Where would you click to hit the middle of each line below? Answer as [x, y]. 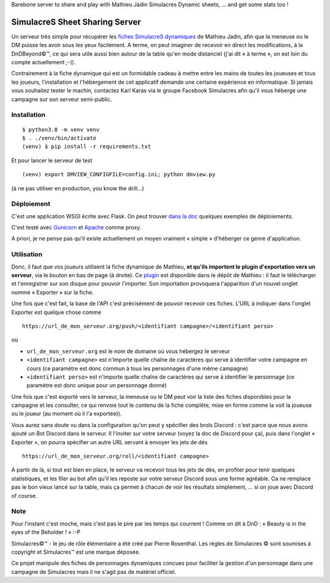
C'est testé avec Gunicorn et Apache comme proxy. [76, 228]
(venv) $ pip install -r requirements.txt [87, 147]
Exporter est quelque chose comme [56, 312]
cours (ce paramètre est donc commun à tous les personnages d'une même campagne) [137, 368]
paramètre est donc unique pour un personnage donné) [97, 385]
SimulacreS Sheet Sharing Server [76, 22]
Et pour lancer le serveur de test [52, 160]
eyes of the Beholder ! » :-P [46, 532]
